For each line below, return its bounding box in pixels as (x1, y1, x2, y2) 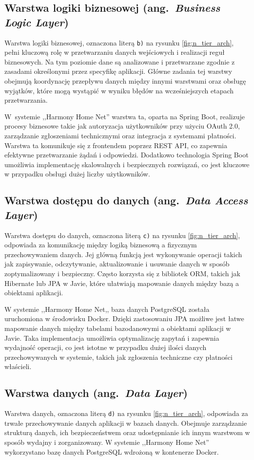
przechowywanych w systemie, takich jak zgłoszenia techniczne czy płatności (4, 351, 233, 362)
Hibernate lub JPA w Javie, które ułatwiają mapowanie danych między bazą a (4, 278, 239, 288)
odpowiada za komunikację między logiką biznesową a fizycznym (4, 240, 197, 250)
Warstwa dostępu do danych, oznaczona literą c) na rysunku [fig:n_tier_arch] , (4, 230, 240, 240)
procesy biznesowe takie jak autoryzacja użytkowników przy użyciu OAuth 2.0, (4, 121, 240, 131)
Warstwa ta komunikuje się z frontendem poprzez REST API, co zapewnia (4, 140, 228, 150)
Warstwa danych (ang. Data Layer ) (4, 385, 188, 400)
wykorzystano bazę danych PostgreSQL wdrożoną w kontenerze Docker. (4, 446, 219, 457)
